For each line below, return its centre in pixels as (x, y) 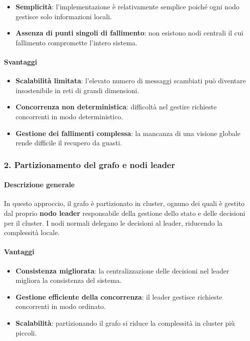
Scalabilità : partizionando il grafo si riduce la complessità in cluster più (125, 323)
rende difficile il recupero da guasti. (69, 143)
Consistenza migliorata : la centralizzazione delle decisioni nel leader (122, 270)
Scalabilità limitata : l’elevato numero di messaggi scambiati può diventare (131, 81)
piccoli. (26, 332)
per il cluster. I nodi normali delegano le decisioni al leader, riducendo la (113, 222)
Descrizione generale (39, 185)
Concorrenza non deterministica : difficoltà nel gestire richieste (116, 107)
